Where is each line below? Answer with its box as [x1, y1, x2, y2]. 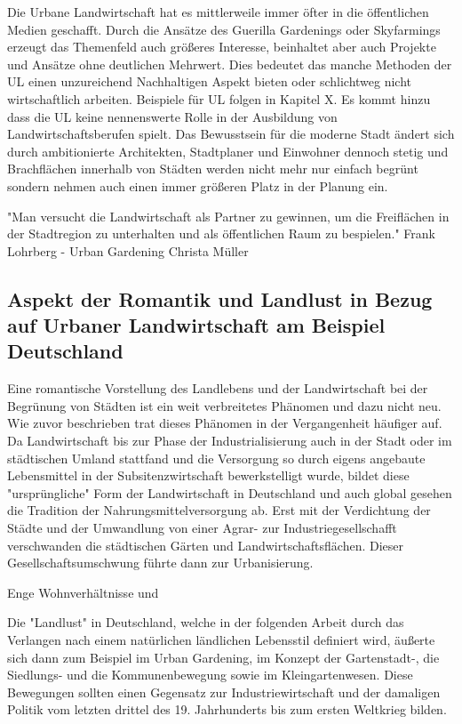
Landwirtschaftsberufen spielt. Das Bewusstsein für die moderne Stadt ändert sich [7, 125, 455, 143]
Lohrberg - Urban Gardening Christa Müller [7, 241, 249, 260]
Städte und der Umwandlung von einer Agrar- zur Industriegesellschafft [7, 519, 397, 537]
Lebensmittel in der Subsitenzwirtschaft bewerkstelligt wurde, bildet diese [7, 466, 410, 485]
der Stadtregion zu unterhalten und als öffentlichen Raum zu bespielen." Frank [7, 224, 435, 243]
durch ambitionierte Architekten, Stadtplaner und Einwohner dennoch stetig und [7, 141, 449, 160]
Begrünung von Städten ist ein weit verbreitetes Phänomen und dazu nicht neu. [7, 396, 442, 414]
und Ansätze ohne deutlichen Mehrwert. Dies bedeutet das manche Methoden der [7, 54, 452, 73]
